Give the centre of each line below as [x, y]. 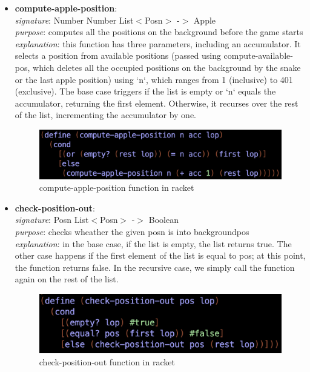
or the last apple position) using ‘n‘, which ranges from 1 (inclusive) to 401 [154, 79]
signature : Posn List [52, 220]
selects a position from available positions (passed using [118, 55]
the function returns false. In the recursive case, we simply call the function [155, 267]
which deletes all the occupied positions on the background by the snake [167, 67]
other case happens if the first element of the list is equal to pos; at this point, [160, 255]
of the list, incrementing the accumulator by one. [106, 115]
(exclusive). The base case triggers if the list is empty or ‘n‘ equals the [145, 91]
